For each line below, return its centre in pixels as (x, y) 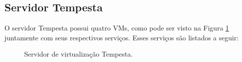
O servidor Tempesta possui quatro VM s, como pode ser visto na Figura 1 (117, 28)
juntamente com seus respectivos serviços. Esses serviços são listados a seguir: (122, 37)
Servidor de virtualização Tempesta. (79, 54)
